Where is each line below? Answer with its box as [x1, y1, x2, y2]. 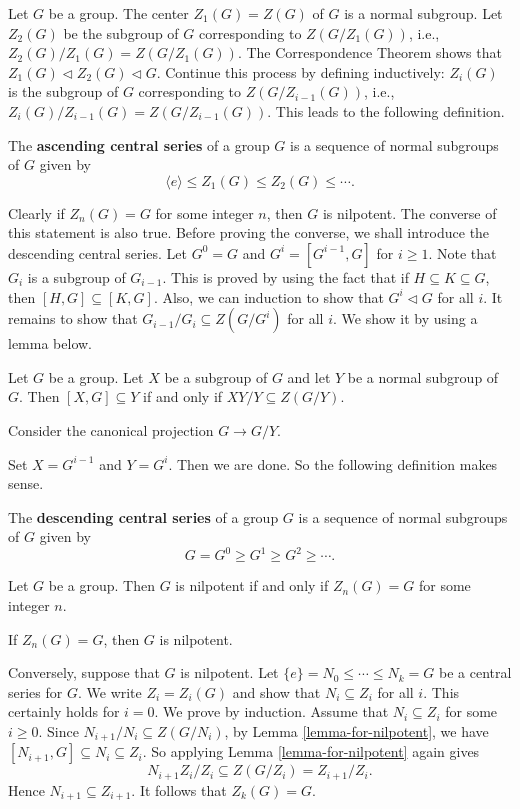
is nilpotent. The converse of [322, 202, 497, 223]
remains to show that [8, 308, 138, 329]
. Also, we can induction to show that [153, 286, 384, 307]
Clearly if [8, 202, 65, 223]
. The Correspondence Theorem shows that [237, 42, 502, 63]
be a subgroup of [164, 366, 268, 387]
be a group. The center [48, 3, 189, 23]
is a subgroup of [27, 266, 126, 287]
